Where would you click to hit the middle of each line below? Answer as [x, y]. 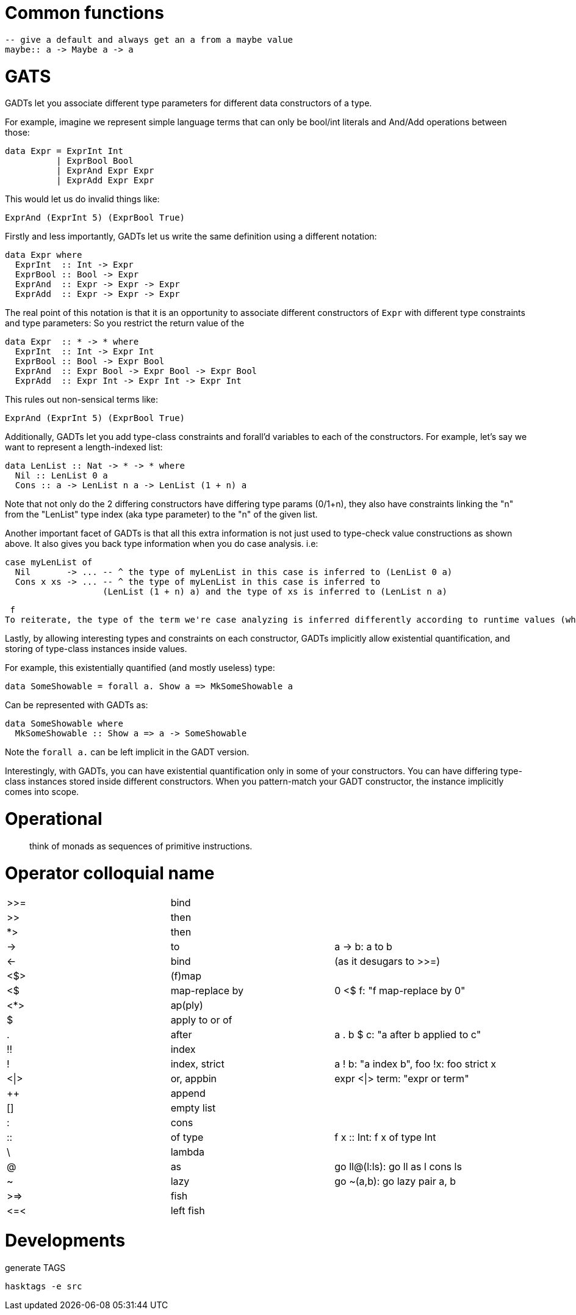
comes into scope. [42, 792]
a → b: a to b [363, 947]
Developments [65, 1240]
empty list [193, 1108]
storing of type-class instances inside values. [96, 649]
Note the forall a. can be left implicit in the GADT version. [127, 752]
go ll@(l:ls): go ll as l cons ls [398, 1167]
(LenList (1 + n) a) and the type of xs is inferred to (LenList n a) [275, 592]
